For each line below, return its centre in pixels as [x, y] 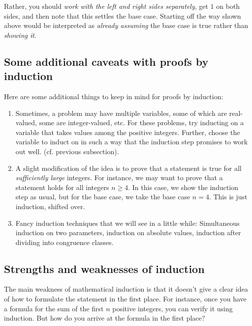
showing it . [20, 35]
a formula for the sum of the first [54, 308]
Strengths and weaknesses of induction [104, 268]
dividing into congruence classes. [64, 242]
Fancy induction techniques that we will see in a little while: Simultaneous [127, 223]
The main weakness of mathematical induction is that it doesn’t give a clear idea [126, 289]
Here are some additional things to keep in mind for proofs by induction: [114, 96]
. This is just [228, 197]
